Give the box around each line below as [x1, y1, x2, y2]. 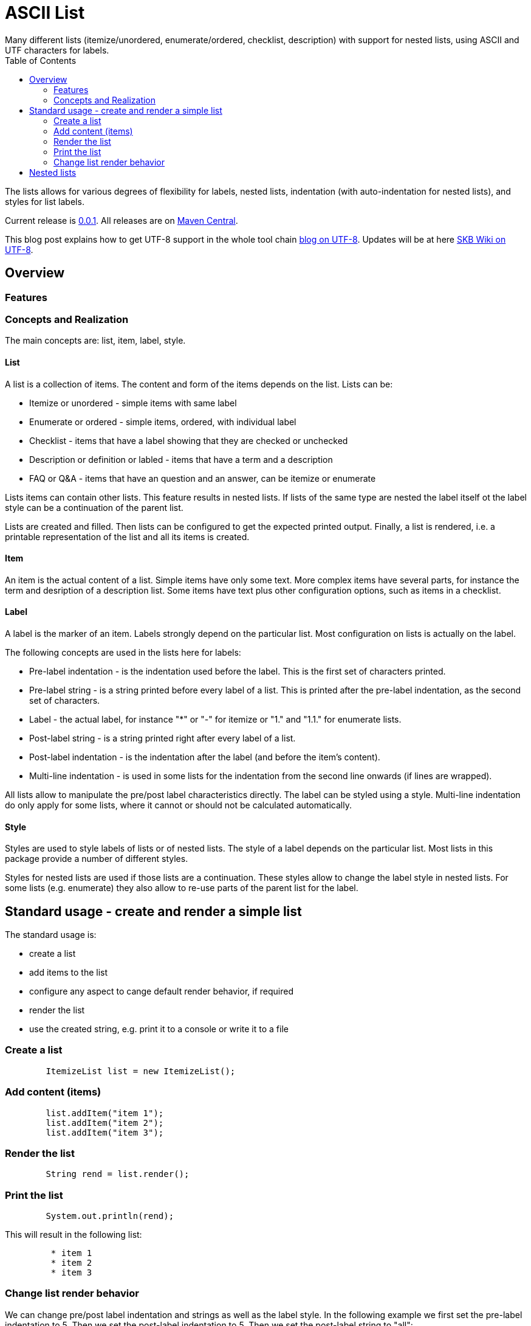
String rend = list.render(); [46, 1169, 190, 1179]
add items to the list [29, 967, 108, 978]
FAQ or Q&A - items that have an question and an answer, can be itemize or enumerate [29, 473, 376, 484]
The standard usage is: [5, 929, 97, 940]
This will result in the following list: [5, 1229, 142, 1240]
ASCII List [5, 2, 85, 23]
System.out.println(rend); [46, 1211, 174, 1221]
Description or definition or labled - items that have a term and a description [29, 454, 333, 465]
